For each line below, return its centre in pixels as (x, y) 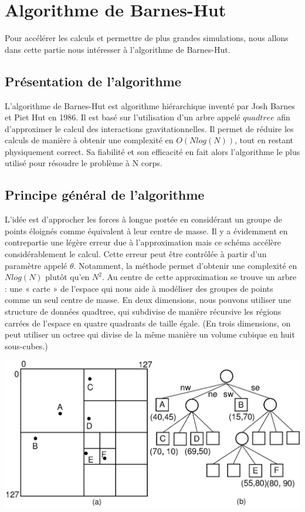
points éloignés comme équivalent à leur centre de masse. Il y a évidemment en (146, 230)
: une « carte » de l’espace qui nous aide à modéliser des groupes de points (139, 288)
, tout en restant (264, 140)
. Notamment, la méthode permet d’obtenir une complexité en (185, 265)
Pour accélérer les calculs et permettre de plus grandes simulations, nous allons (147, 38)
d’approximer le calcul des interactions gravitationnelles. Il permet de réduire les (149, 128)
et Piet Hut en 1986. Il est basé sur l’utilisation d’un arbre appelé (123, 117)
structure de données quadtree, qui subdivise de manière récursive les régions (143, 311)
